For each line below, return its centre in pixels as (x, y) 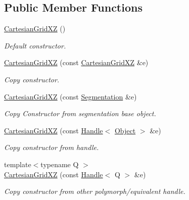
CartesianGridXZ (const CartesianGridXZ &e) (76, 62)
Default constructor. (35, 45)
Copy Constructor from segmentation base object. (80, 113)
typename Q (60, 164)
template (18, 164)
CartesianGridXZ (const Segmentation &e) (70, 96)
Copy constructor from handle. (52, 147)
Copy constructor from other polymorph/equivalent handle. (95, 191)
